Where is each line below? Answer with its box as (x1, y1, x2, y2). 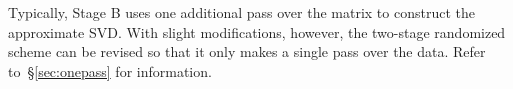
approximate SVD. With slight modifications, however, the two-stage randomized (8, 21, 506, 42)
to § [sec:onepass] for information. (8, 60, 212, 81)
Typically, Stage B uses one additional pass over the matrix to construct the (8, 2, 475, 22)
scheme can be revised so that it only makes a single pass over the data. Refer (8, 41, 486, 62)
